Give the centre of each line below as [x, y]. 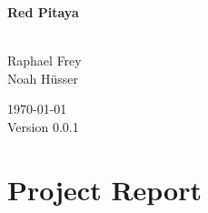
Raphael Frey [45, 61]
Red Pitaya [43, 12]
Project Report [105, 189]
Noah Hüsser [43, 78]
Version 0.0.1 [43, 126]
